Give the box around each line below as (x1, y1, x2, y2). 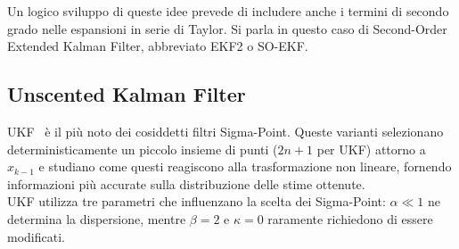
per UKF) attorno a (316, 139, 426, 158)
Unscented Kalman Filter (7, 80, 246, 108)
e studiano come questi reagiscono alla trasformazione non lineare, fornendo (38, 157, 452, 176)
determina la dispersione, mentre (7, 209, 186, 228)
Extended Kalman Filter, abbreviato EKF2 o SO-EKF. (7, 37, 308, 55)
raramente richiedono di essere (267, 209, 433, 228)
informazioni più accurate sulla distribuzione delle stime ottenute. (7, 174, 365, 193)
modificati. (7, 227, 65, 245)
